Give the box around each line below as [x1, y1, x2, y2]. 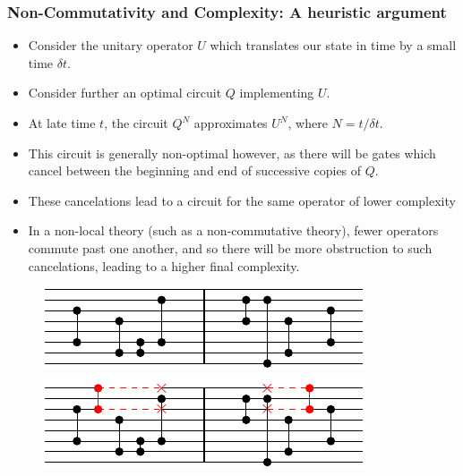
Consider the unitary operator [28, 36, 193, 55]
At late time [28, 114, 96, 132]
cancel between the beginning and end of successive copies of [28, 161, 362, 180]
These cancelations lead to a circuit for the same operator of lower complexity [28, 191, 456, 209]
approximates [193, 114, 268, 132]
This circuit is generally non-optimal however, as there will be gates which [28, 143, 436, 162]
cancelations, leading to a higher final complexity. [28, 256, 300, 275]
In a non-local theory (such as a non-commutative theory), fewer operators [28, 221, 439, 240]
